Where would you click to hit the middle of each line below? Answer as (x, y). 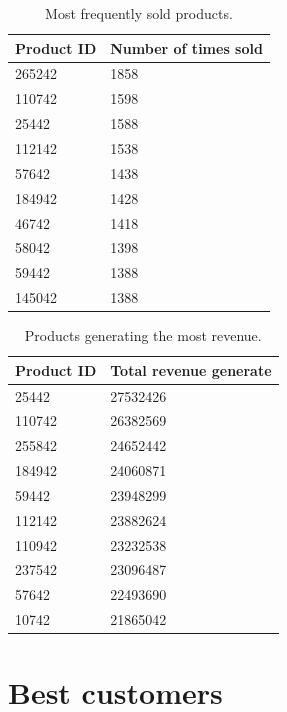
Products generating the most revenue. (143, 335)
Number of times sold (186, 47)
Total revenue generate (191, 369)
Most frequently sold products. (139, 13)
